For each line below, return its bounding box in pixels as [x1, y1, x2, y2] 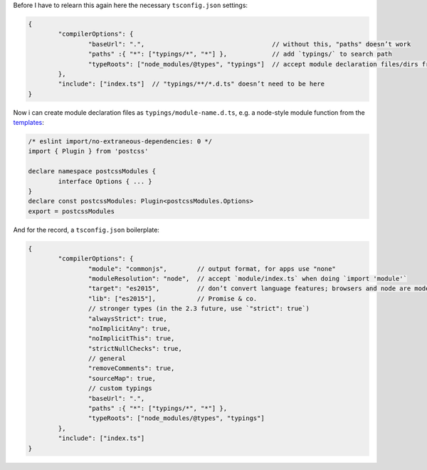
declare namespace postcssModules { [28, 168, 157, 175]
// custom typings [88, 384, 152, 392]
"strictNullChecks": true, [88, 344, 183, 352]
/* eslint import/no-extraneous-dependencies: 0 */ [28, 138, 213, 145]
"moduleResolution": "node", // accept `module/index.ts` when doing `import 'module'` [88, 275, 407, 282]
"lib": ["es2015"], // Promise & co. [88, 295, 258, 302]
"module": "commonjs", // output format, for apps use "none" [88, 265, 336, 272]
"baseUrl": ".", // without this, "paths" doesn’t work [88, 40, 411, 48]
